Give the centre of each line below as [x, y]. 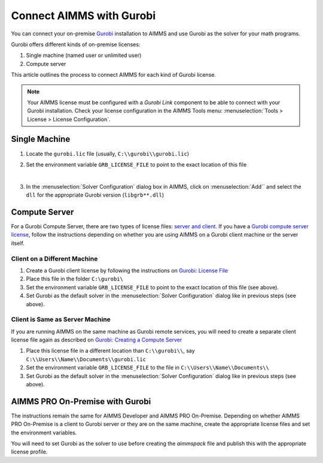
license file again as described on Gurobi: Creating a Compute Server [97, 340]
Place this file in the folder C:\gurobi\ [75, 279]
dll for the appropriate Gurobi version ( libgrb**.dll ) [95, 195]
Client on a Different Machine [54, 259]
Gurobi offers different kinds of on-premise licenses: [76, 44]
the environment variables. [44, 432]
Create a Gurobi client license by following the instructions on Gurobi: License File [127, 270]
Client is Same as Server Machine [61, 319]
